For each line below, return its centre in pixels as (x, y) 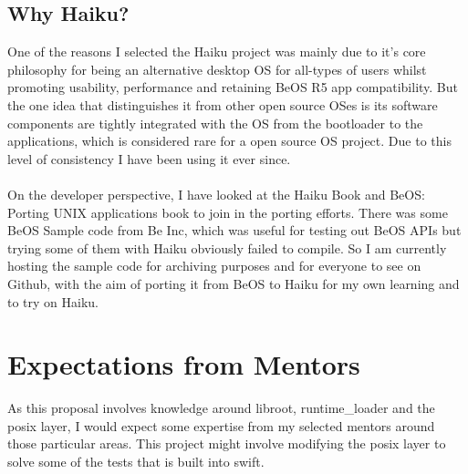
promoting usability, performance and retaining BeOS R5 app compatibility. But (233, 87)
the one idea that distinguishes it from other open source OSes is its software (223, 104)
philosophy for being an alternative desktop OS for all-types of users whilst (217, 69)
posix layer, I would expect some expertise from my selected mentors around (221, 425)
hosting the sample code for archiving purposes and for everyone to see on (214, 266)
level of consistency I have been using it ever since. (149, 158)
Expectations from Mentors (184, 364)
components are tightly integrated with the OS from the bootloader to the (215, 123)
